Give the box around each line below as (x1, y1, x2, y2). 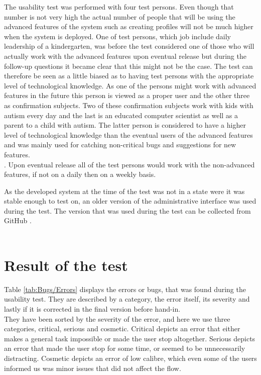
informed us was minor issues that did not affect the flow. (4, 362, 181, 373)
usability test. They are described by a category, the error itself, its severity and (4, 294, 250, 304)
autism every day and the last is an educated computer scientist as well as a (4, 110, 238, 120)
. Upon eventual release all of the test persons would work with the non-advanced (4, 159, 255, 169)
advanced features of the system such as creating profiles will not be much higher (4, 21, 253, 32)
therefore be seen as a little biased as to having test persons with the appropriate (4, 70, 254, 81)
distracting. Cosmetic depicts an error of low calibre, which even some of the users (4, 352, 257, 363)
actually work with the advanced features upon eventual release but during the (4, 50, 246, 61)
